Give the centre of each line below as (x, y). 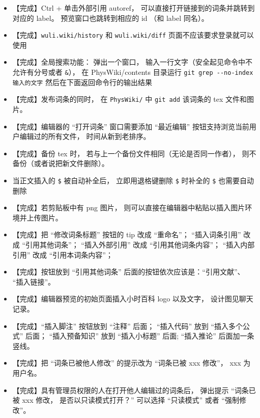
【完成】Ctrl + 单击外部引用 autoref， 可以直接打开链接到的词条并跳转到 (134, 8)
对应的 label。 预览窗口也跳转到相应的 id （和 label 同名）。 (110, 18)
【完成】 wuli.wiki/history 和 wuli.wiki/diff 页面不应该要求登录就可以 (133, 35)
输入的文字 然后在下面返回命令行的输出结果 (82, 82)
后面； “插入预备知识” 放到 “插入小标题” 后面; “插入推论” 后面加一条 (140, 336)
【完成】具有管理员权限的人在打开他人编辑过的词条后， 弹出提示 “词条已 (134, 390)
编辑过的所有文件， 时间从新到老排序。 (85, 136)
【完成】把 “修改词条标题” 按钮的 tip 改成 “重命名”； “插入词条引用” (127, 234)
